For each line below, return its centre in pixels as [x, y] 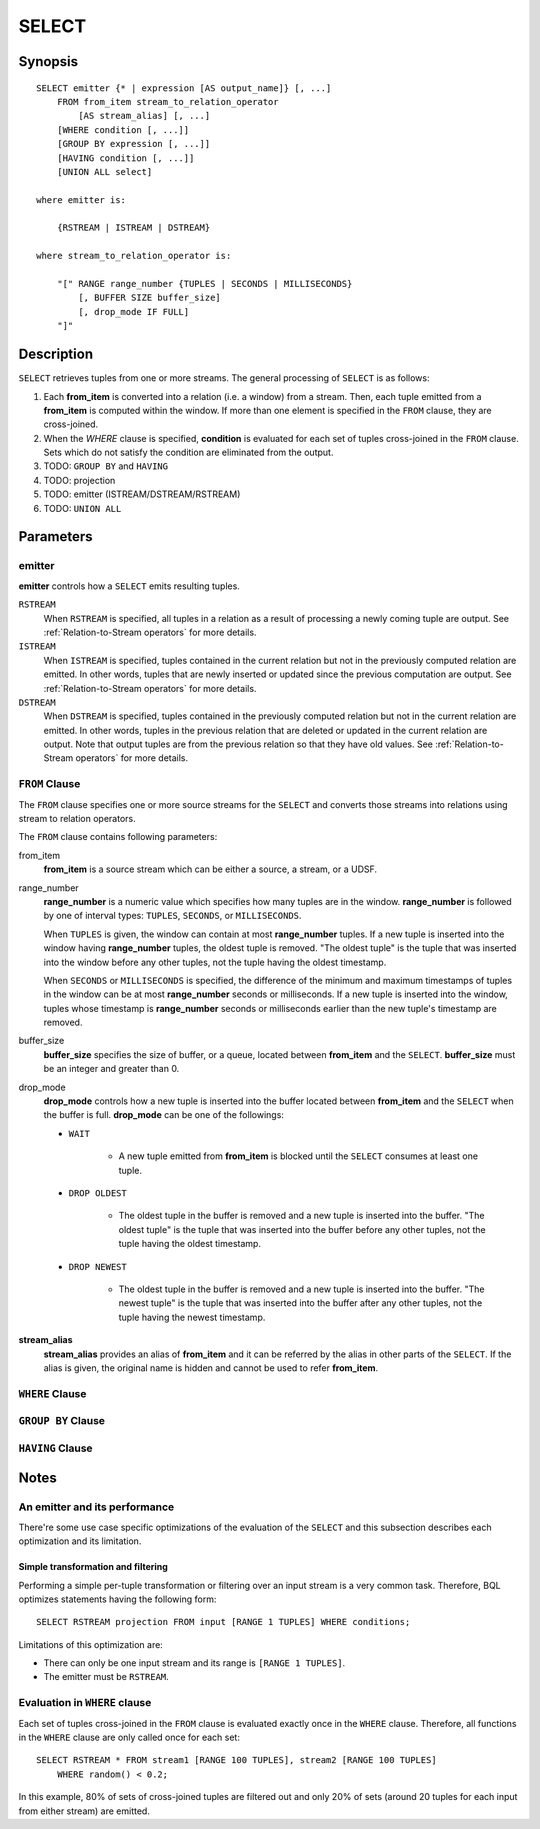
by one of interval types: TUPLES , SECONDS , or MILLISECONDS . [172, 916]
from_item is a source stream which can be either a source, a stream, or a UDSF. [210, 869]
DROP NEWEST [97, 1266]
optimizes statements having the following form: [117, 1599]
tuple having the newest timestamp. [192, 1317]
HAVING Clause [56, 1448]
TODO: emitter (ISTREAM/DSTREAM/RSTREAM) [142, 494]
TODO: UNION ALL [82, 508]
